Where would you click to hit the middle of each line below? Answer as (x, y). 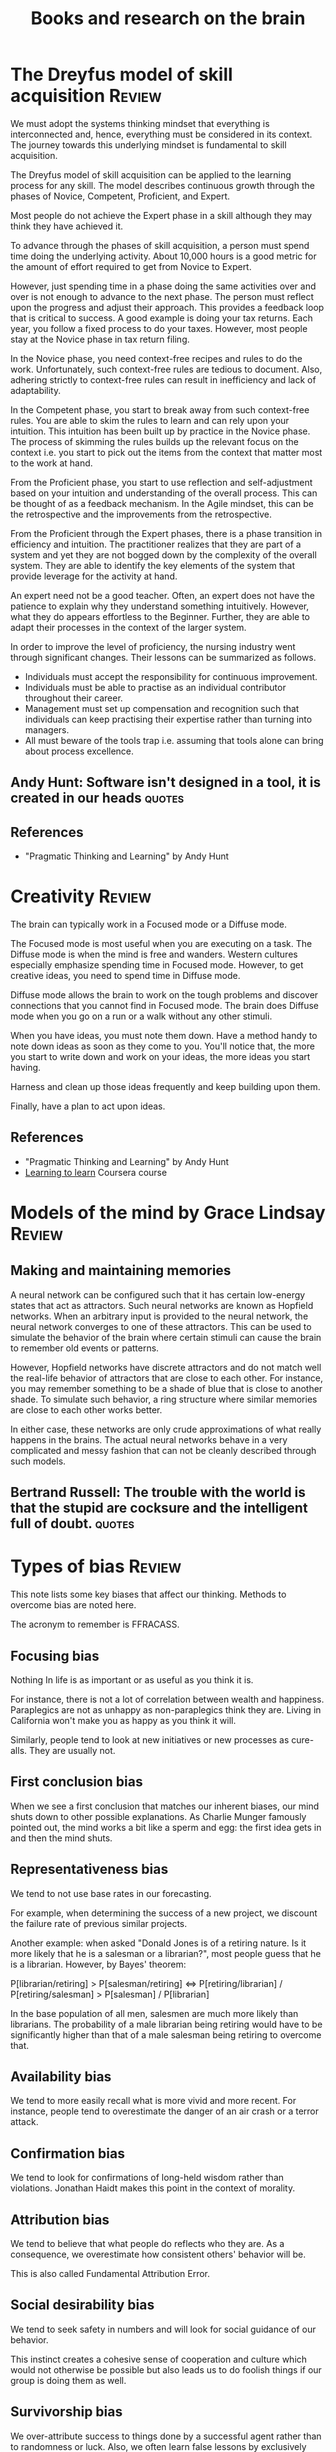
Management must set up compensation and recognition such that (162, 708)
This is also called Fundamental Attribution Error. (110, 2274)
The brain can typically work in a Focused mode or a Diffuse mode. (149, 924)
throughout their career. (73, 698)
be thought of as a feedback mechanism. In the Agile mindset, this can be (162, 503)
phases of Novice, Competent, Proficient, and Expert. (120, 196)
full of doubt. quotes (72, 1523)
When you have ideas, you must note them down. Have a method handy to (164, 1036)
